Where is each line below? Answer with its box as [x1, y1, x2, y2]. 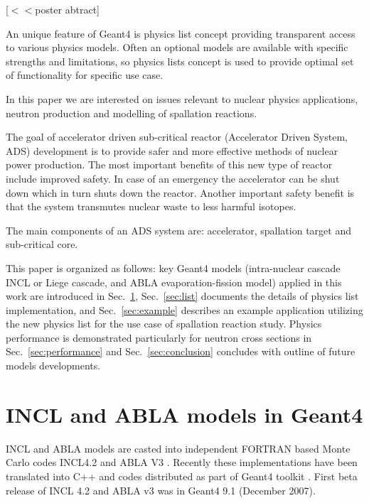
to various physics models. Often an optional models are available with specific [6, 40, 348, 55]
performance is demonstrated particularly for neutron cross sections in [6, 330, 312, 345]
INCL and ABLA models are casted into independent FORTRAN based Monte [6, 440, 351, 455]
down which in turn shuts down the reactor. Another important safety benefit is [6, 185, 355, 200]
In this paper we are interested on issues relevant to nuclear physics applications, [6, 91, 358, 106]
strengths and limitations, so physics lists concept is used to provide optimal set [6, 53, 354, 68]
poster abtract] [35, 2, 100, 16]
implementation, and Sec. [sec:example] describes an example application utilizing [6, 302, 363, 317]
